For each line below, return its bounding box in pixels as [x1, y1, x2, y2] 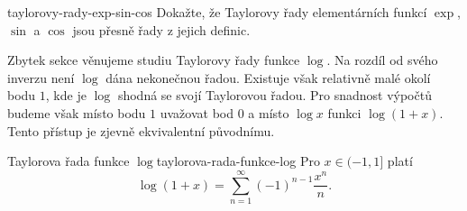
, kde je [45, 86, 87, 105]
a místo [248, 103, 289, 122]
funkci [327, 103, 362, 122]
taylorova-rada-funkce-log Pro [156, 151, 320, 170]
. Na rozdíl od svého [326, 50, 438, 69]
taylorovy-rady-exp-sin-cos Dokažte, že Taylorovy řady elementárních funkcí [7, 3, 427, 21]
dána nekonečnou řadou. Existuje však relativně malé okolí [105, 68, 431, 87]
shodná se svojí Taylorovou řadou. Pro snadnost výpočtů [117, 86, 432, 105]
